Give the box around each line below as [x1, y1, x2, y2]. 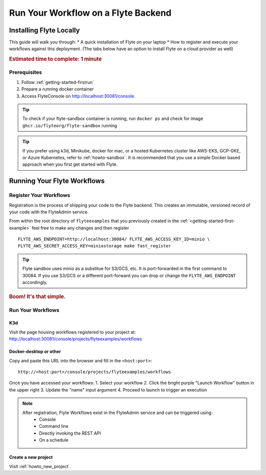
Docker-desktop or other [9, 349, 61, 355]
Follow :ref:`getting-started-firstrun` [21, 79, 95, 85]
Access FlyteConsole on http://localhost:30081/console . [21, 93, 135, 99]
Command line [39, 423, 69, 429]
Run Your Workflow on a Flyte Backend [9, 7, 172, 18]
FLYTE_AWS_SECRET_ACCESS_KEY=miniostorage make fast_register [18, 243, 171, 249]
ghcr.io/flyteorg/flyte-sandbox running [22, 122, 118, 128]
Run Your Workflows [9, 306, 60, 313]
